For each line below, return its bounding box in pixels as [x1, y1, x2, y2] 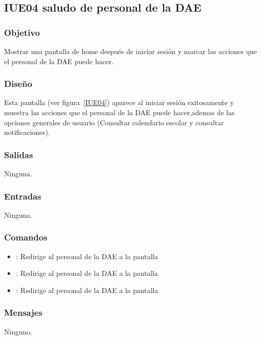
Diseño [4, 77, 32, 90]
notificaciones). [4, 127, 50, 137]
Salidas [4, 148, 33, 161]
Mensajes [4, 306, 42, 319]
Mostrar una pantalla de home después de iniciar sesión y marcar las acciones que [4, 46, 257, 56]
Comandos [4, 231, 47, 244]
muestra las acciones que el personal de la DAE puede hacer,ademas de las [4, 107, 235, 117]
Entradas [4, 189, 41, 202]
